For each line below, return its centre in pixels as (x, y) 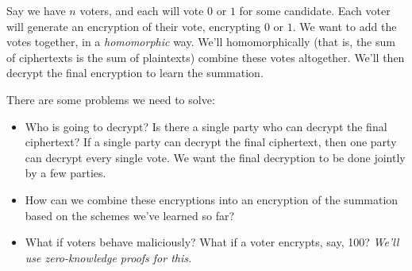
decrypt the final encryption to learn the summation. (135, 73)
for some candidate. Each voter (315, 10)
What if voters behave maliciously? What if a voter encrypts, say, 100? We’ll (212, 242)
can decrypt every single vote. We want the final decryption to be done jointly (215, 157)
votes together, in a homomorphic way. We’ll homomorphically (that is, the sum (201, 42)
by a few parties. (65, 173)
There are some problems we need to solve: (111, 99)
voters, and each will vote (142, 10)
